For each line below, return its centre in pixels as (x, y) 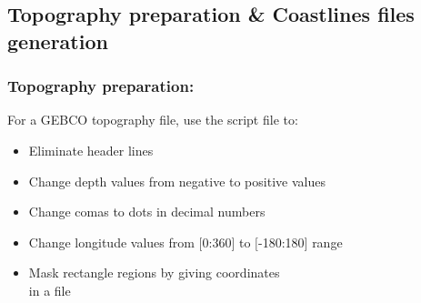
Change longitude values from (111, 242)
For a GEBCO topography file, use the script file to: (153, 120)
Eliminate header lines (91, 150)
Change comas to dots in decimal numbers (147, 212)
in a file (50, 290)
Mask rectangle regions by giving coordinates (154, 273)
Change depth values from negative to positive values (177, 181)
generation (58, 40)
